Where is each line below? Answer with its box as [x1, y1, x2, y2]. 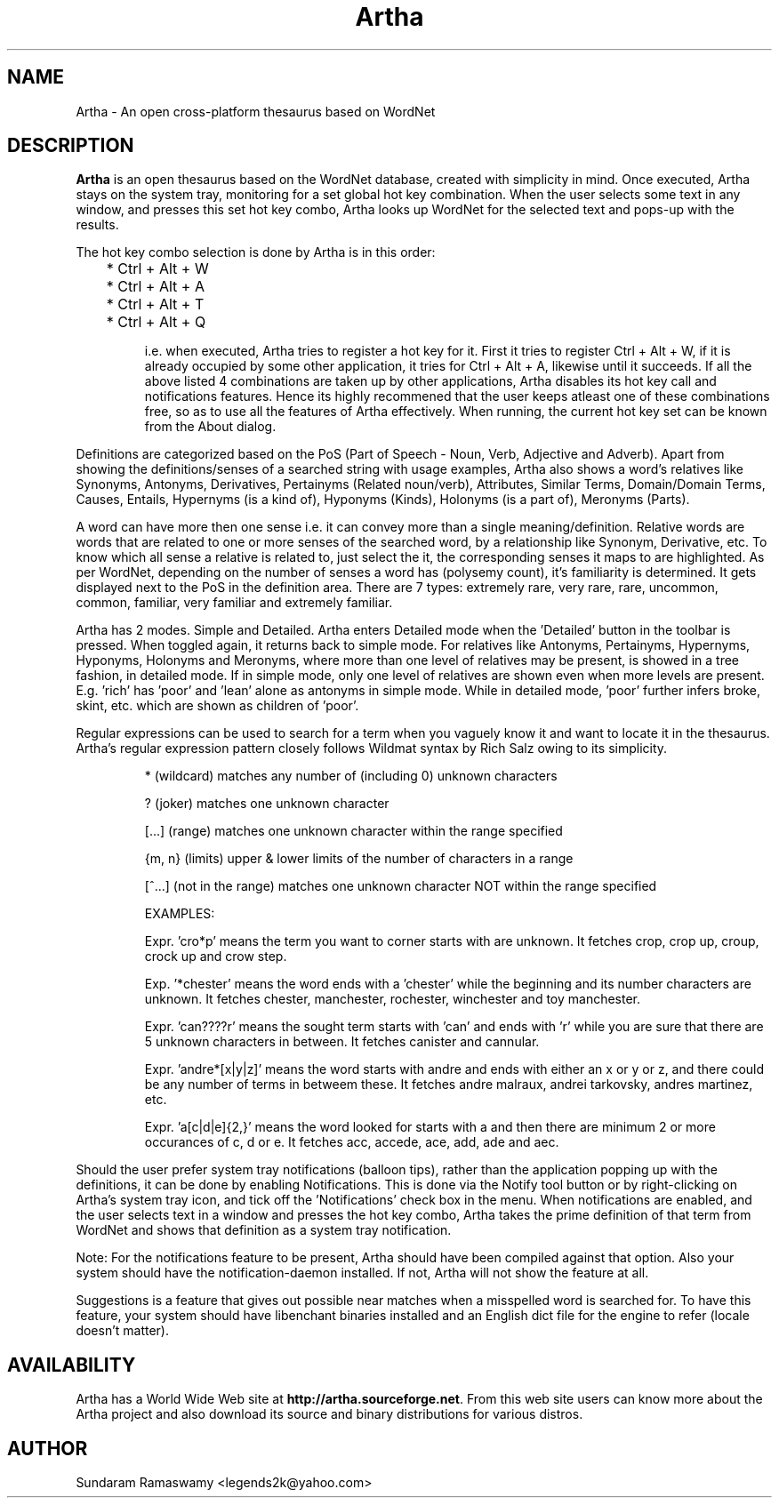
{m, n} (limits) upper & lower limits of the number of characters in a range [144, 851, 574, 867]
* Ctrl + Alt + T [106, 295, 205, 314]
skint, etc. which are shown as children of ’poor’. [76, 698, 359, 714]
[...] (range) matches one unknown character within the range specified [144, 823, 563, 839]
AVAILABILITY [7, 1353, 136, 1376]
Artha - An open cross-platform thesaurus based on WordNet [76, 103, 436, 119]
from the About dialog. [144, 419, 277, 435]
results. [76, 217, 119, 233]
